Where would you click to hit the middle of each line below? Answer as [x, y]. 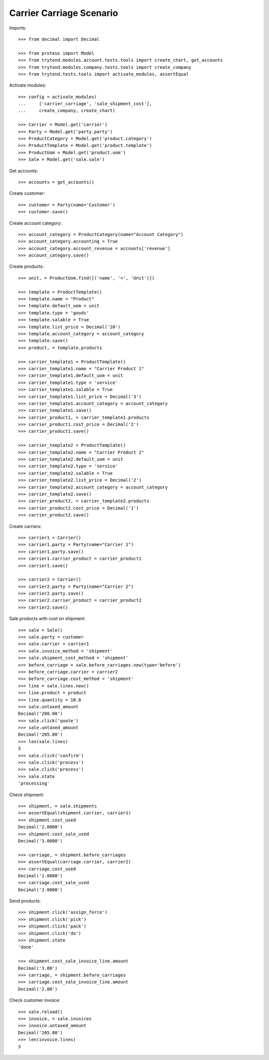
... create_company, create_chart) [67, 111]
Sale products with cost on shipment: [47, 619]
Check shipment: [27, 795]
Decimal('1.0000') [41, 876]
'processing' [34, 784]
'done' [26, 947]
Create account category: [36, 223]
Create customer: [27, 193]
